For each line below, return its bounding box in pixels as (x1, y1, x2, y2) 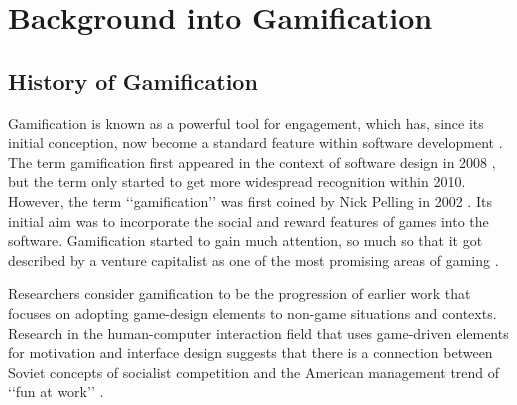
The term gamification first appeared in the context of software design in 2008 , (8, 151, 496, 172)
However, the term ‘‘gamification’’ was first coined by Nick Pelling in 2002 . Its (8, 190, 492, 211)
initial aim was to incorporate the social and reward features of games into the (8, 210, 489, 231)
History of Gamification (8, 65, 258, 96)
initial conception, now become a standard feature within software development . (8, 132, 503, 153)
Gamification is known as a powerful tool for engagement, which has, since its (8, 112, 484, 133)
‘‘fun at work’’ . (8, 381, 104, 402)
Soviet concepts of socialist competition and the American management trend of (8, 361, 500, 382)
